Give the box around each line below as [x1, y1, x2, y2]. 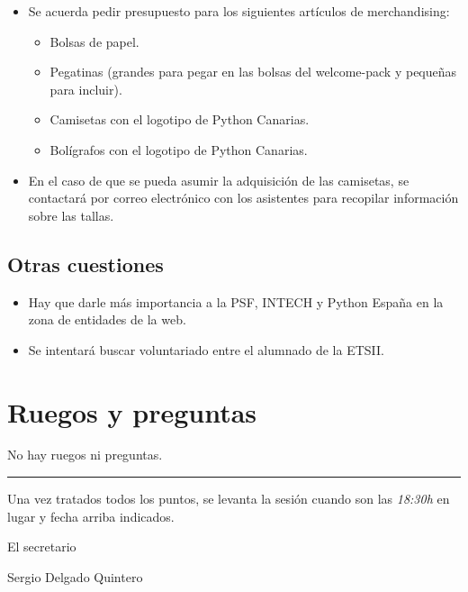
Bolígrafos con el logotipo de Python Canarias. [49, 140, 308, 159]
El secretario [7, 537, 76, 556]
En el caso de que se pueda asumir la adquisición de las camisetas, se [28, 170, 409, 189]
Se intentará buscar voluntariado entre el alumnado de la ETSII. [28, 340, 384, 359]
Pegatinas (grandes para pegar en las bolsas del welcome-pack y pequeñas [49, 62, 457, 81]
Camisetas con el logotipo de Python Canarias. [49, 110, 310, 129]
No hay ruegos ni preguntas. [7, 445, 163, 464]
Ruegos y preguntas [7, 393, 257, 430]
